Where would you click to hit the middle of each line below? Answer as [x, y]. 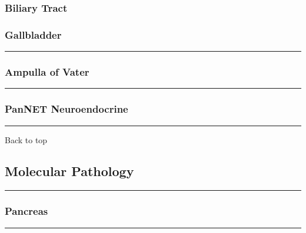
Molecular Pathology [69, 171]
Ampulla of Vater [47, 71]
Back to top [26, 139]
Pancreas [26, 211]
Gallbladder [33, 34]
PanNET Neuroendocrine [66, 109]
